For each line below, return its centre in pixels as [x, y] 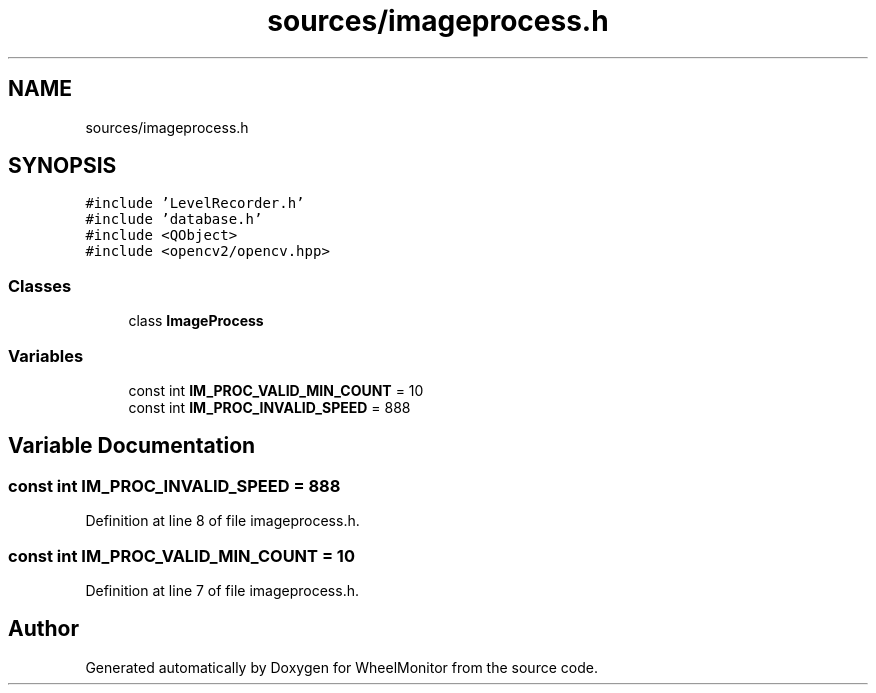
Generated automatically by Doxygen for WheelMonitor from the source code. [341, 667]
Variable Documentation [132, 446]
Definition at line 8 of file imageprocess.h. [222, 521]
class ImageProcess [196, 321]
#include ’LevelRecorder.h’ [195, 203]
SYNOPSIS [62, 166]
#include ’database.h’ [174, 219]
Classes [40, 285]
